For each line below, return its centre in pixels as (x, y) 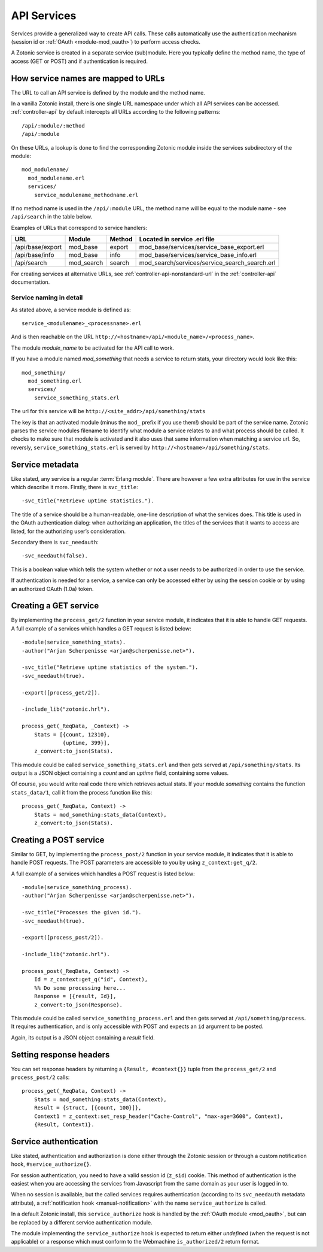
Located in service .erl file (177, 240)
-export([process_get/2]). (61, 692)
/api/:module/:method (53, 125)
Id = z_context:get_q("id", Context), (91, 980)
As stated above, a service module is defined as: (71, 310)
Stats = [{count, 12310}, (72, 734)
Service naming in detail (47, 298)
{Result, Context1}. (64, 1124)
